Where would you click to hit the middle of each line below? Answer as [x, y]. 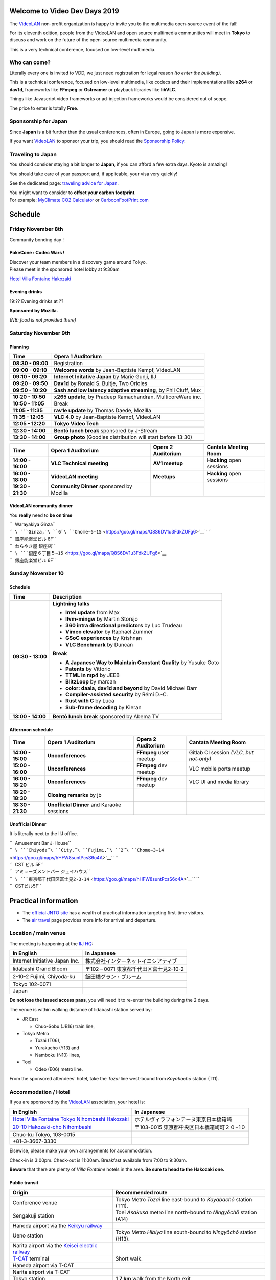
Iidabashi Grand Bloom [40, 969]
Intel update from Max [93, 613]
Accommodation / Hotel [40, 1092]
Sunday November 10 [37, 573]
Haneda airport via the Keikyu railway [57, 1225]
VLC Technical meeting [80, 463]
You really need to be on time [41, 515]
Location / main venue [38, 933]
